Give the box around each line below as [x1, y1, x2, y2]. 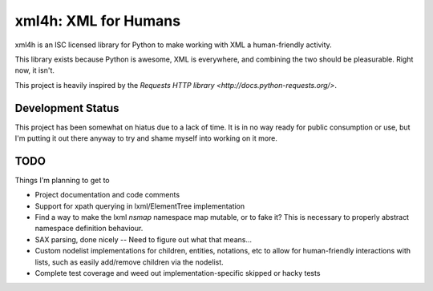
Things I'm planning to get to [14, 175, 110, 185]
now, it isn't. [14, 66, 55, 75]
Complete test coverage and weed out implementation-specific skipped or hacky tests [34, 269, 321, 278]
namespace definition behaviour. [34, 224, 144, 233]
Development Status [14, 101, 119, 115]
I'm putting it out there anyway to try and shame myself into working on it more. [14, 134, 278, 143]
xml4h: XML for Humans [14, 12, 180, 30]
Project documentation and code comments [34, 190, 180, 200]
